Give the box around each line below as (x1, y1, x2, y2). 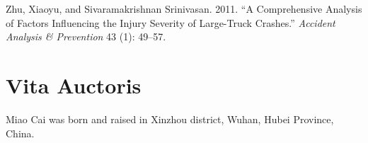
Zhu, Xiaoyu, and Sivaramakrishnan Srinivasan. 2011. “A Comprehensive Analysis (6, 1, 362, 16)
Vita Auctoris (6, 70, 142, 99)
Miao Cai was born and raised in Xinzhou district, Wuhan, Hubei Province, (6, 111, 334, 126)
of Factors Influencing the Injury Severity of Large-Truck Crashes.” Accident (6, 15, 335, 30)
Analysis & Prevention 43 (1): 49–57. (6, 29, 166, 44)
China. (6, 125, 35, 140)
